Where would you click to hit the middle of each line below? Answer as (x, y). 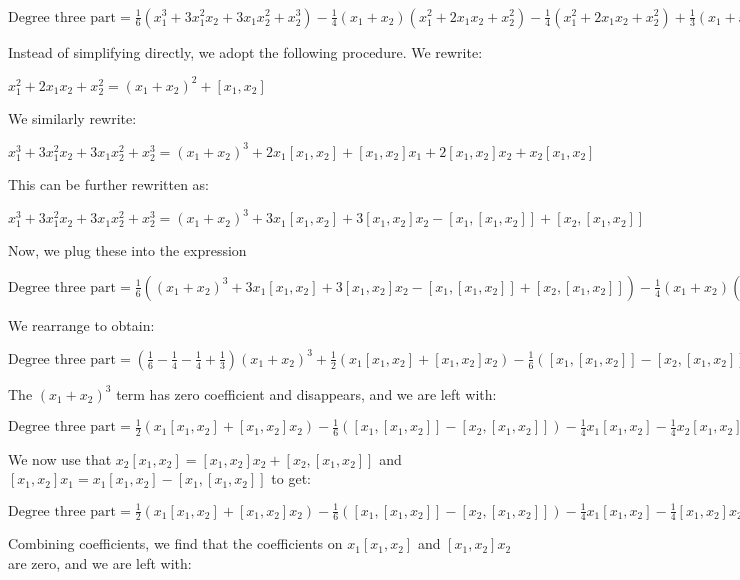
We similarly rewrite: (72, 117)
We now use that (60, 458)
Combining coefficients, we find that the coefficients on (175, 543)
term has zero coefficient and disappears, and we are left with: (306, 393)
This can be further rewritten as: (108, 184)
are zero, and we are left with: (100, 563)
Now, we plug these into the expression (127, 250)
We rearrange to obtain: (81, 324)
